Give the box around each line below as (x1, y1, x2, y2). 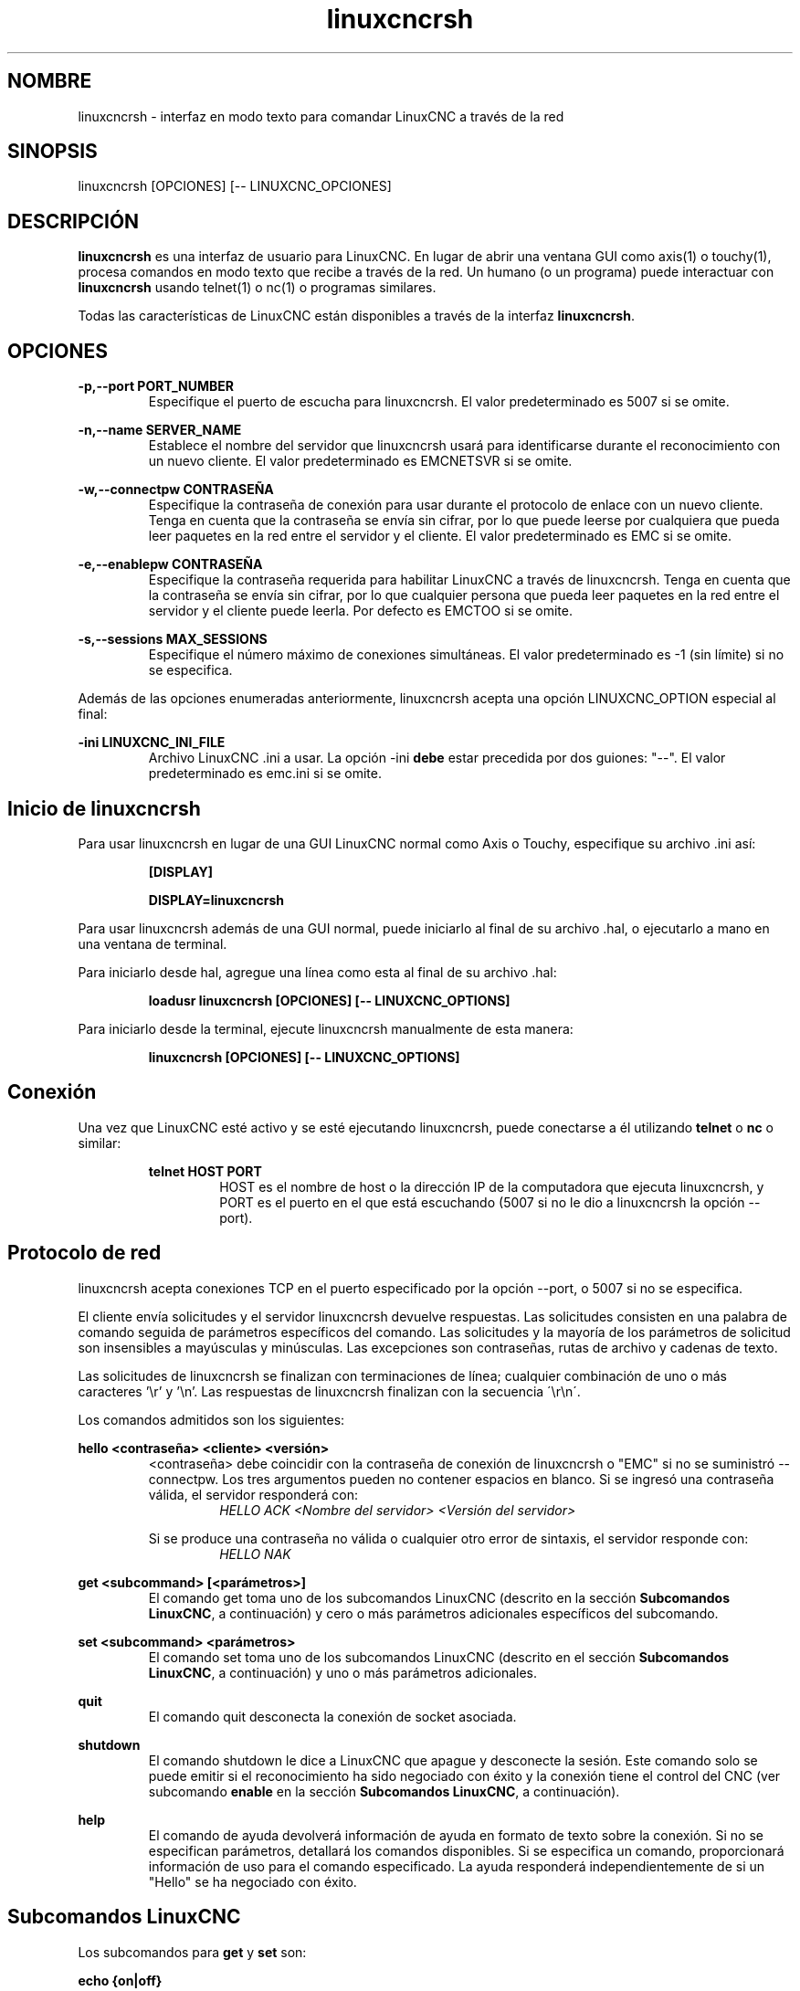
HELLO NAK (219, 1545, 291, 1562)
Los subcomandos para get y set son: (78, 1944, 307, 1960)
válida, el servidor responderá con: (148, 1486, 358, 1502)
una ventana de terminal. (78, 935, 227, 952)
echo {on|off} (78, 1972, 163, 1988)
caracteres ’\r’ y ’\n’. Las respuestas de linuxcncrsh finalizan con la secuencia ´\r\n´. (78, 1383, 581, 1399)
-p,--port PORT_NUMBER (78, 378, 235, 395)
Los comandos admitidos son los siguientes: (78, 1411, 345, 1427)
